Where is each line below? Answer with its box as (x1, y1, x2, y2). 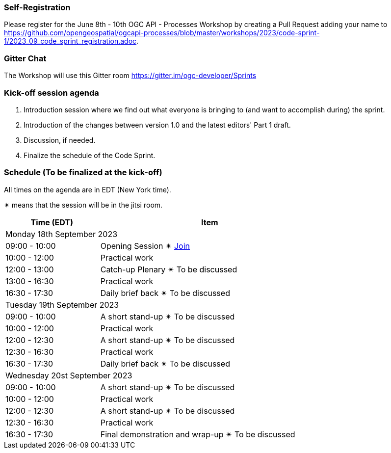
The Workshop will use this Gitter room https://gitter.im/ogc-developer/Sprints (4, 71, 257, 80)
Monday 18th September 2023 (5, 229, 118, 239)
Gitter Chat (4, 53, 47, 63)
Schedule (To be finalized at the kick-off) (4, 167, 162, 178)
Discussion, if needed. (24, 135, 96, 144)
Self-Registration (4, 2, 71, 12)
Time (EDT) (30, 217, 74, 227)
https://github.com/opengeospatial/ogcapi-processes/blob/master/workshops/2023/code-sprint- (4, 28, 320, 37)
